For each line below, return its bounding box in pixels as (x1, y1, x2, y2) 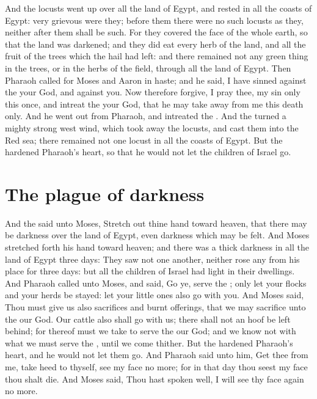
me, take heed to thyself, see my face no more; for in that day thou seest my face (5, 360, 308, 373)
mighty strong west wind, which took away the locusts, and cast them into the (5, 121, 299, 134)
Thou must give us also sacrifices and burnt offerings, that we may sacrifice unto (5, 301, 306, 313)
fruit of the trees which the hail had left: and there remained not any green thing (5, 49, 308, 62)
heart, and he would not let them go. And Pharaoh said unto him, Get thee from (5, 348, 308, 361)
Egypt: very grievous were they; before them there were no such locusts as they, (5, 13, 304, 26)
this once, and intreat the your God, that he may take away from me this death (5, 97, 304, 110)
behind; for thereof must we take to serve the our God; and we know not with (5, 324, 296, 337)
